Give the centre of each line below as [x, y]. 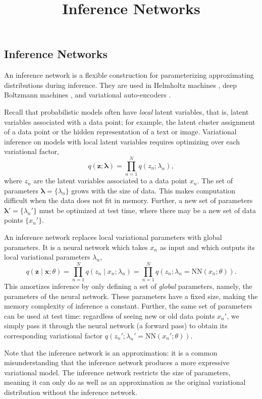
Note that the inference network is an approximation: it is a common [111, 352]
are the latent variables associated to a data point [111, 181]
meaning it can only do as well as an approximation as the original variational [125, 382]
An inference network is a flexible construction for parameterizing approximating [129, 75]
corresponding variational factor [54, 335]
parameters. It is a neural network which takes [76, 247]
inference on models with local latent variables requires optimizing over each [122, 141]
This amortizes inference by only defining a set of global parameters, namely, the [128, 286]
